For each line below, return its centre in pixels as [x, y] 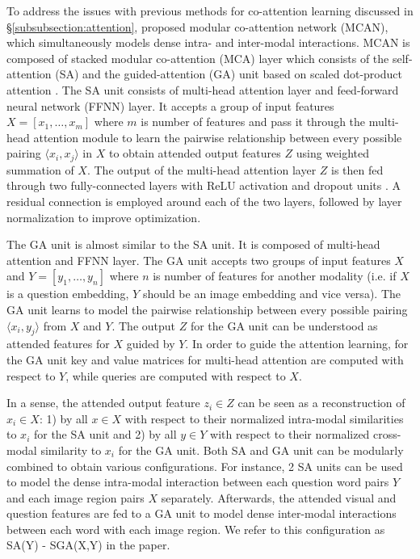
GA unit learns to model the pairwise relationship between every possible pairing [207, 309]
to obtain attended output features [195, 153]
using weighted [333, 153]
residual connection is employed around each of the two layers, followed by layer [204, 201]
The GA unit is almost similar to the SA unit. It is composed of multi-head [193, 244]
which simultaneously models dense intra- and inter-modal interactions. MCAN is [208, 42]
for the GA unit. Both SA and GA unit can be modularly [261, 450]
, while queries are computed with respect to [176, 375]
